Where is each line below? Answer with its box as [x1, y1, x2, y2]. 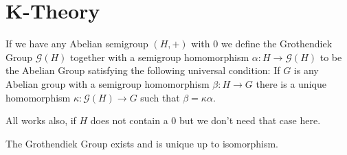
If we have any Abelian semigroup [5, 36, 148, 51]
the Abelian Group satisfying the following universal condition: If [5, 63, 280, 77]
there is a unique [256, 76, 326, 91]
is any [293, 63, 319, 77]
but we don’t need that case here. [179, 113, 321, 128]
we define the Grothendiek [221, 36, 333, 51]
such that [140, 90, 180, 104]
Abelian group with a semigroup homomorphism [5, 76, 210, 91]
